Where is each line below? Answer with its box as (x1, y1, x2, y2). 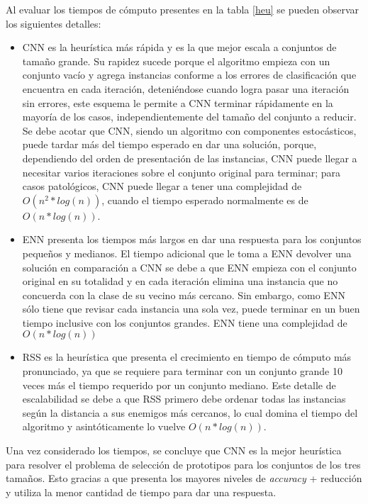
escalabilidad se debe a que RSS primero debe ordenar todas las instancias (22, 391, 346, 406)
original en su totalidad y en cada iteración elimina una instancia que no (22, 274, 338, 289)
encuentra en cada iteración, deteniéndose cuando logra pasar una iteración (22, 81, 350, 96)
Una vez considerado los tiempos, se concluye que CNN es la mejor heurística (6, 443, 342, 458)
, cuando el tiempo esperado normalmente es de (101, 192, 308, 207)
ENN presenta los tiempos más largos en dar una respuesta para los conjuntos (22, 232, 362, 247)
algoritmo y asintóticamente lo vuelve (22, 419, 186, 434)
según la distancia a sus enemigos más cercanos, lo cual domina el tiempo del (22, 405, 358, 420)
